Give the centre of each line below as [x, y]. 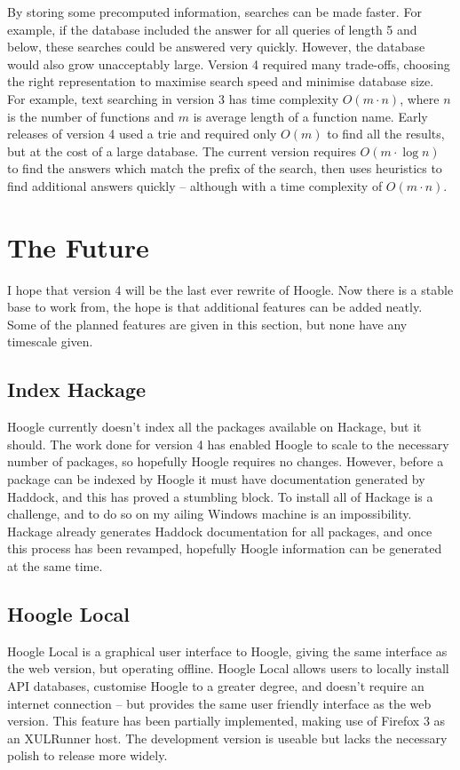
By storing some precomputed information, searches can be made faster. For [214, 12]
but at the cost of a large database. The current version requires [182, 151]
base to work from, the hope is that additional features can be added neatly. [215, 307]
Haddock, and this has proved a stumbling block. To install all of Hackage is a [220, 496]
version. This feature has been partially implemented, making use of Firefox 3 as [226, 721]
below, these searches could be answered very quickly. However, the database [216, 47]
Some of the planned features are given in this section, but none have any [207, 324]
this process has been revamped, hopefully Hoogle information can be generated [225, 548]
